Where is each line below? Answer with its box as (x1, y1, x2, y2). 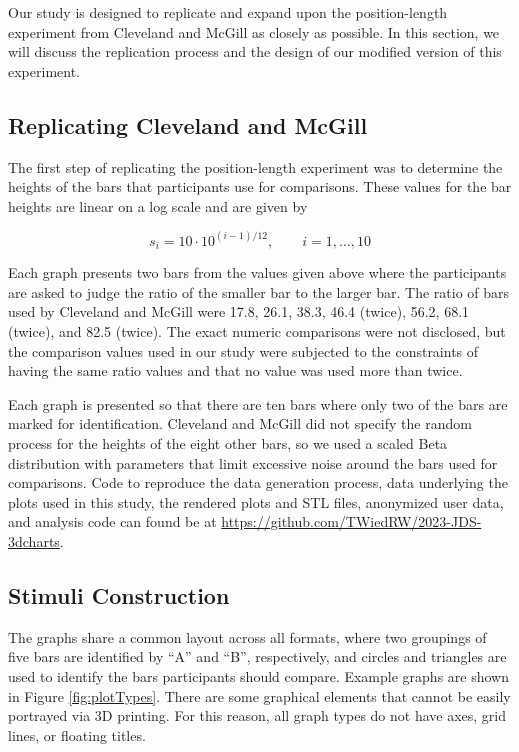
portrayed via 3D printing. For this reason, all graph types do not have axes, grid (8, 705, 507, 726)
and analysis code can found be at (8, 511, 217, 532)
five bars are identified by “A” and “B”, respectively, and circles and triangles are (8, 646, 507, 667)
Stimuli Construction (8, 579, 230, 610)
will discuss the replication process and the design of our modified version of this (8, 41, 502, 62)
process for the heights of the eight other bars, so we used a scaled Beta (8, 433, 448, 453)
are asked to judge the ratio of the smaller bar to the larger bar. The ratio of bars (8, 281, 510, 302)
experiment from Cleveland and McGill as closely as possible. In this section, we (8, 21, 500, 42)
